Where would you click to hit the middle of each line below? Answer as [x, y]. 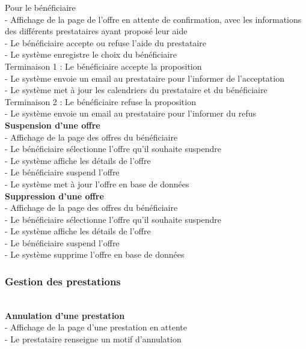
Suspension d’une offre [53, 125]
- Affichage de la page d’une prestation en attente [96, 327]
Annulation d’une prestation [65, 315]
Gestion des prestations [63, 281]
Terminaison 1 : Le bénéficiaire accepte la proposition [103, 66]
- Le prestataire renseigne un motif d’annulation [93, 339]
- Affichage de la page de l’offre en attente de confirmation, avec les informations [153, 19]
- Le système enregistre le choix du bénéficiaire [91, 54]
